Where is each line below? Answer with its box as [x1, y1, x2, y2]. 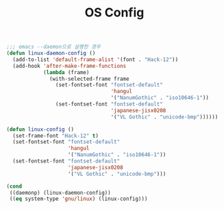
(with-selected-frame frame [49, 75, 129, 82]
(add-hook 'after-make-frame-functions [12, 62, 127, 69]
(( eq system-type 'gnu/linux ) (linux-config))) [9, 195, 148, 203]
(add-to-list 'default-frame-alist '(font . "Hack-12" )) [12, 56, 179, 63]
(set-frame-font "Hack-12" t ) [12, 132, 99, 139]
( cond [6, 183, 22, 190]
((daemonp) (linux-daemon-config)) [9, 189, 111, 196]
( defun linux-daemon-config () [6, 50, 96, 57]
